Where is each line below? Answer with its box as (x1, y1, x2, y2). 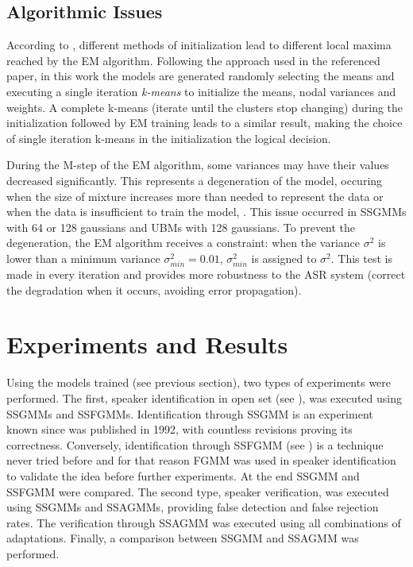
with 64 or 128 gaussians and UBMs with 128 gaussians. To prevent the (6, 218, 356, 235)
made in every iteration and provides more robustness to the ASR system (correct (6, 266, 406, 283)
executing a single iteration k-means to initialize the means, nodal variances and (6, 83, 396, 99)
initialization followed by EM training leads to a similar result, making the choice (6, 114, 403, 131)
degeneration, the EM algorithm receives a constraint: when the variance (6, 234, 361, 251)
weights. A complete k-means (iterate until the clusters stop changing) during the (6, 98, 403, 115)
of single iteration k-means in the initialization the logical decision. (6, 129, 331, 146)
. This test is (330, 249, 392, 266)
